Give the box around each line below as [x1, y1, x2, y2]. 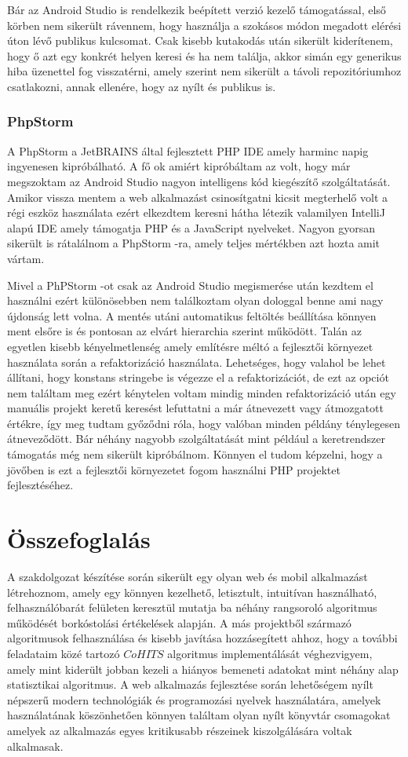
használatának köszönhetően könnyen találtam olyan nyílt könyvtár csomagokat [7, 707, 391, 723]
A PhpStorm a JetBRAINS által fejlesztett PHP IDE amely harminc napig [7, 142, 369, 159]
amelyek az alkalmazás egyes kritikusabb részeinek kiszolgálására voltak [7, 722, 352, 738]
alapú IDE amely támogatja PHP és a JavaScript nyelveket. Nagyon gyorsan [7, 219, 376, 236]
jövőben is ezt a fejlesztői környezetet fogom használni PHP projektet [7, 461, 341, 477]
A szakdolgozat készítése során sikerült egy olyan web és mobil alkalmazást [7, 568, 368, 584]
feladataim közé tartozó [7, 645, 120, 661]
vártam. [7, 250, 45, 266]
